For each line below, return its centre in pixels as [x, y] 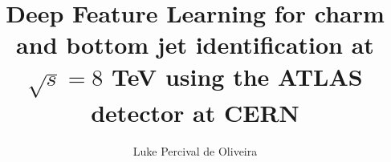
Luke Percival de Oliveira [195, 151]
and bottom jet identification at [195, 45]
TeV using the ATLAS [237, 76]
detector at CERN [195, 113]
